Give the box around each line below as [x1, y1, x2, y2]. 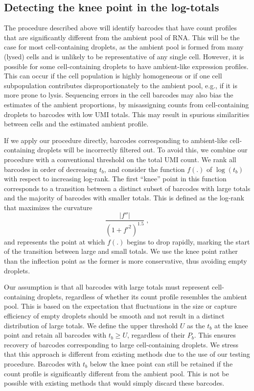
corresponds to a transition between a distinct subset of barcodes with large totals [4, 183, 251, 193]
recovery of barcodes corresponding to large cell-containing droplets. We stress [4, 339, 239, 349]
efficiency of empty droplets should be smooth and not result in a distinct [4, 311, 225, 321]
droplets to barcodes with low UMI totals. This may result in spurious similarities [4, 109, 250, 119]
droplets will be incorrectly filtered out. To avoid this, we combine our [37, 145, 248, 155]
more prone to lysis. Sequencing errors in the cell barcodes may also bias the [4, 90, 233, 100]
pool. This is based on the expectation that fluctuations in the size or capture [4, 301, 237, 311]
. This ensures [194, 330, 236, 340]
